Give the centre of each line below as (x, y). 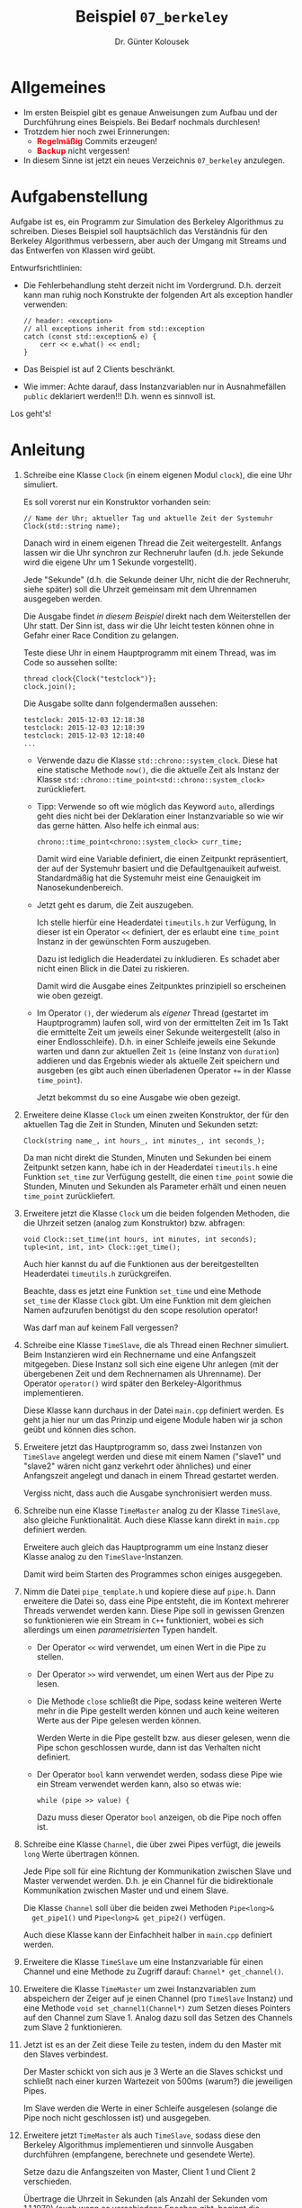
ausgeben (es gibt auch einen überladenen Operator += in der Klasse (164, 1070)
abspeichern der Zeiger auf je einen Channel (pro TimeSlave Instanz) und (158, 1998)
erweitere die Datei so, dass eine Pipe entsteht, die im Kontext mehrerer (156, 1601)
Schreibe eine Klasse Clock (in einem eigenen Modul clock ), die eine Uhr (158, 475)
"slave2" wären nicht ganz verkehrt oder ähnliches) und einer (137, 1466)
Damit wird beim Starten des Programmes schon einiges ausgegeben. (153, 1574)
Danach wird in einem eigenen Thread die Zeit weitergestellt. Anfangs (152, 543)
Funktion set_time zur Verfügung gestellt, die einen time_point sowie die (158, 1176)
